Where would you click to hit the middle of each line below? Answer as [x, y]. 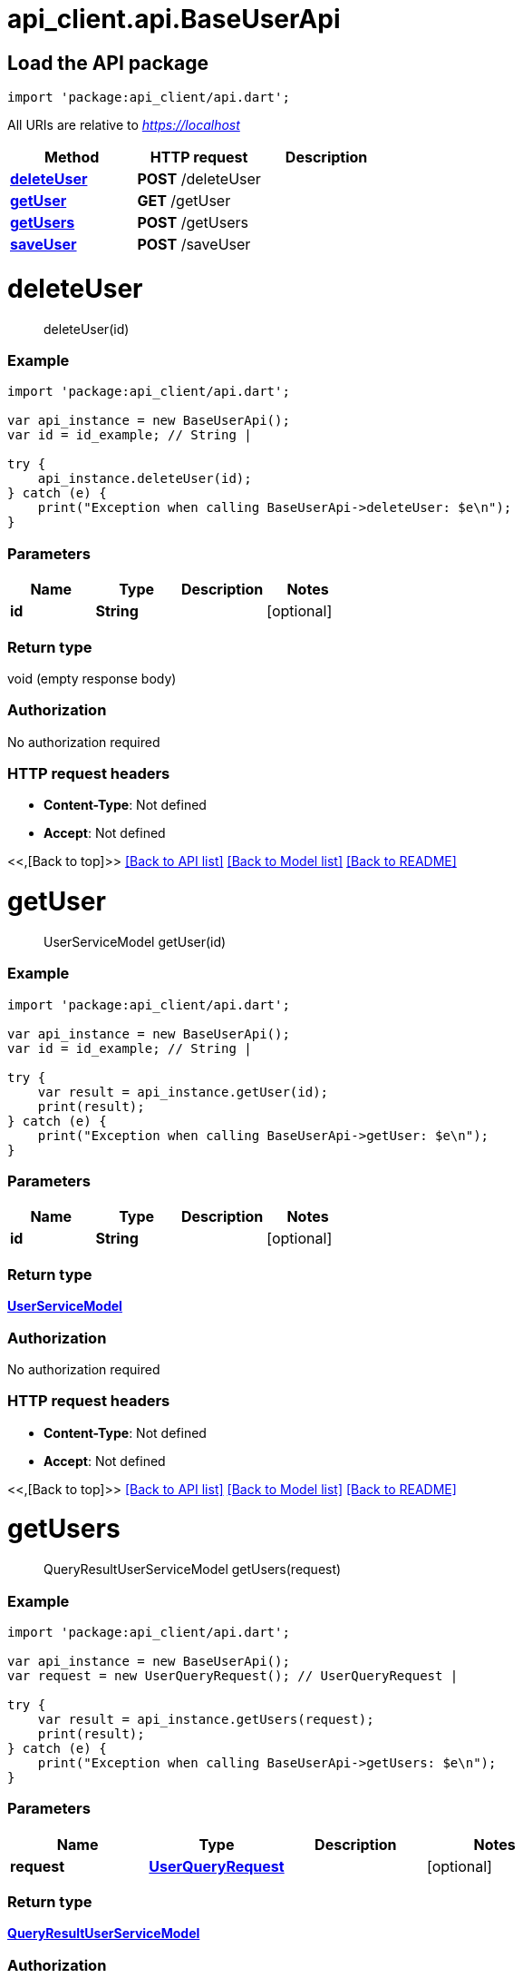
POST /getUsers [193, 223]
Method [72, 157]
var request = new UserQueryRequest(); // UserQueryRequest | [233, 1675]
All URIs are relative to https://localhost [124, 125]
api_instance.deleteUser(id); [145, 479]
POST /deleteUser [199, 179]
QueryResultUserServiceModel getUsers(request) [193, 1570]
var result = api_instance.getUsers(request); [206, 1719]
